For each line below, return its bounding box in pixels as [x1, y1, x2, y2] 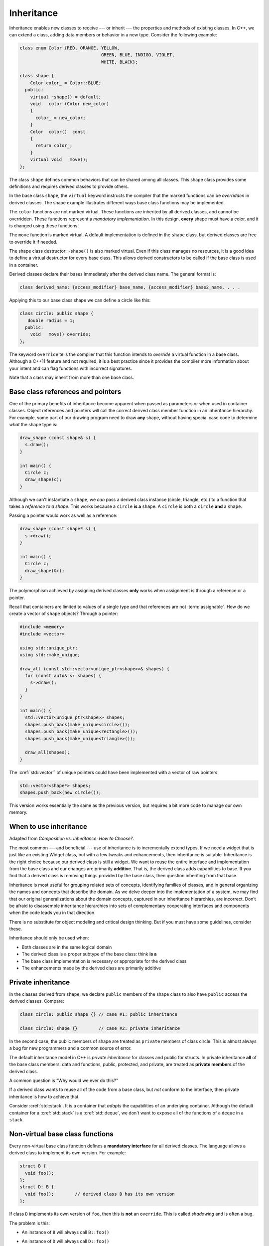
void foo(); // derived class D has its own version [25, 1191, 175, 1197]
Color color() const [30, 129, 86, 135]
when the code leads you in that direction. [9, 910, 96, 916]
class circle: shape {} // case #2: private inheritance [19, 1026, 180, 1031]
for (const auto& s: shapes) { [25, 673, 102, 679]
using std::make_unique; [19, 652, 81, 657]
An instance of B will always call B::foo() [21, 1229, 110, 1235]
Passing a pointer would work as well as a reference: [9, 512, 118, 518]
